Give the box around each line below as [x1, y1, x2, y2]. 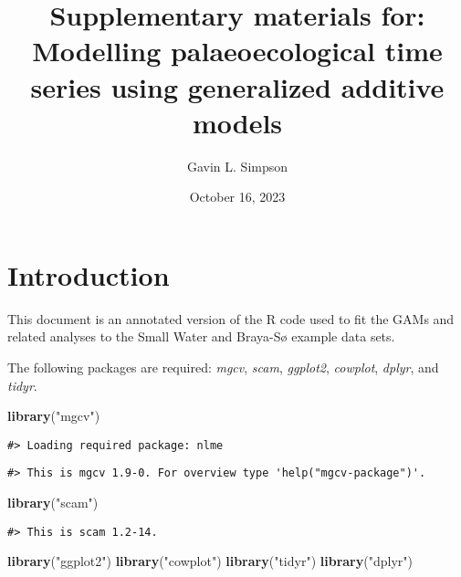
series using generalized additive [30, 68, 445, 105]
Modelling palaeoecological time [32, 32, 443, 69]
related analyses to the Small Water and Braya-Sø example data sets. [7, 327, 395, 346]
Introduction [7, 256, 170, 293]
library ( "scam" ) [7, 493, 99, 512]
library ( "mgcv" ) [7, 406, 100, 425]
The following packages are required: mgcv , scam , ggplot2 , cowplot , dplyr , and [7, 358, 439, 376]
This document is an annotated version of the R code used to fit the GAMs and [7, 309, 455, 328]
